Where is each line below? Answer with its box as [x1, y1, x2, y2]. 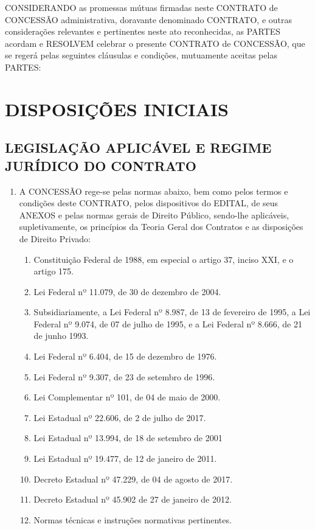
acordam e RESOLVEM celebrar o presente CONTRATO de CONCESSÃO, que [5, 37, 305, 49]
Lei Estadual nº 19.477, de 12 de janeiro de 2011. [33, 452, 217, 465]
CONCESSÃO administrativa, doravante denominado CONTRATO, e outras [5, 13, 292, 26]
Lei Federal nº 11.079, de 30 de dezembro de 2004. [33, 285, 221, 298]
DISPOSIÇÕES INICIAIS [5, 96, 229, 121]
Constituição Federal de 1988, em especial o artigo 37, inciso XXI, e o [33, 253, 294, 265]
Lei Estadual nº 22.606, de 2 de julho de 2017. [33, 411, 206, 424]
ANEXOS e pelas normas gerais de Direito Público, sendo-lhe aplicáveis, [19, 208, 289, 221]
